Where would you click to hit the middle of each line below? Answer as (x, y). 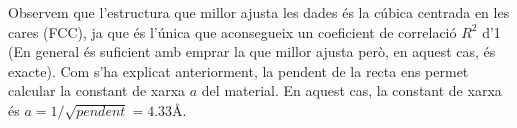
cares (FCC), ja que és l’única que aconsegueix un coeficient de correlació (232, 31)
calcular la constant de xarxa (97, 90)
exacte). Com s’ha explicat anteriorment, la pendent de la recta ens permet (238, 70)
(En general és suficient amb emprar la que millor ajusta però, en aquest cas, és (252, 51)
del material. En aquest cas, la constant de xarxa (351, 90)
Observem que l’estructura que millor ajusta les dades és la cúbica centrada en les (259, 12)
